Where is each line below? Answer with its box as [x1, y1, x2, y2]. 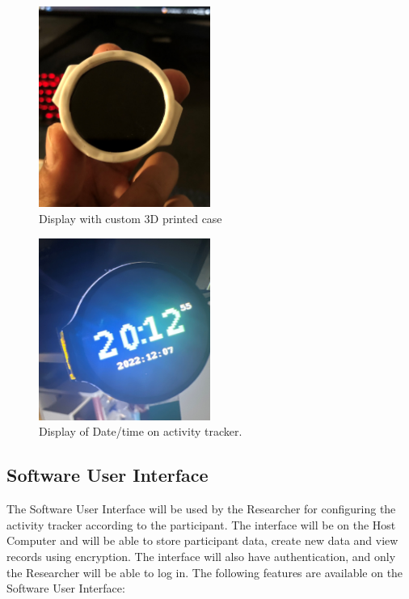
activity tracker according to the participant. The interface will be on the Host [6, 516, 396, 533]
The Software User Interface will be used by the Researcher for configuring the [6, 500, 396, 517]
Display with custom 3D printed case [39, 209, 222, 226]
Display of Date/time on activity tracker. [39, 423, 242, 440]
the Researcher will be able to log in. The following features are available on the [6, 563, 403, 580]
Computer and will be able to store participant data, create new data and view [6, 532, 398, 549]
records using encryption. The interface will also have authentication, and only [6, 547, 396, 564]
